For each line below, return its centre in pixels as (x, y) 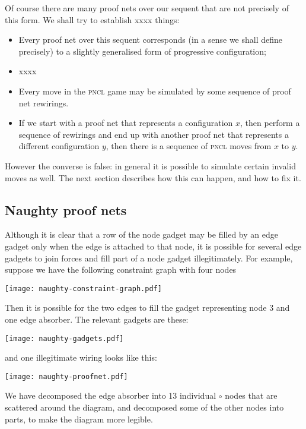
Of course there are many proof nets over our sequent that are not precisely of (147, 8)
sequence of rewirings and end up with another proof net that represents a (154, 134)
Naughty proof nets (66, 209)
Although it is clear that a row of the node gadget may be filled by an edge (141, 234)
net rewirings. (44, 102)
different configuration (59, 146)
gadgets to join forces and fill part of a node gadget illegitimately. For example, (149, 258)
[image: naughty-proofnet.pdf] (66, 376)
